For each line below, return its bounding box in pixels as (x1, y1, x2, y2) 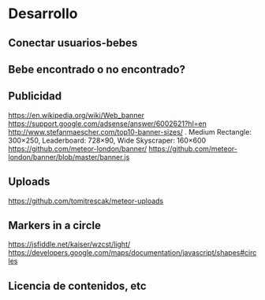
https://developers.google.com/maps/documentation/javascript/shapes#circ (8, 248, 257, 257)
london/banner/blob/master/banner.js (8, 152, 130, 161)
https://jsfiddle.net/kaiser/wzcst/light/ (8, 239, 131, 249)
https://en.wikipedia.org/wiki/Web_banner (8, 110, 144, 120)
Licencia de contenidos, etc (8, 279, 147, 292)
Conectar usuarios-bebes (8, 36, 138, 50)
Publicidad (8, 90, 62, 103)
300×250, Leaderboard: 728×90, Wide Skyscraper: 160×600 (8, 135, 207, 145)
